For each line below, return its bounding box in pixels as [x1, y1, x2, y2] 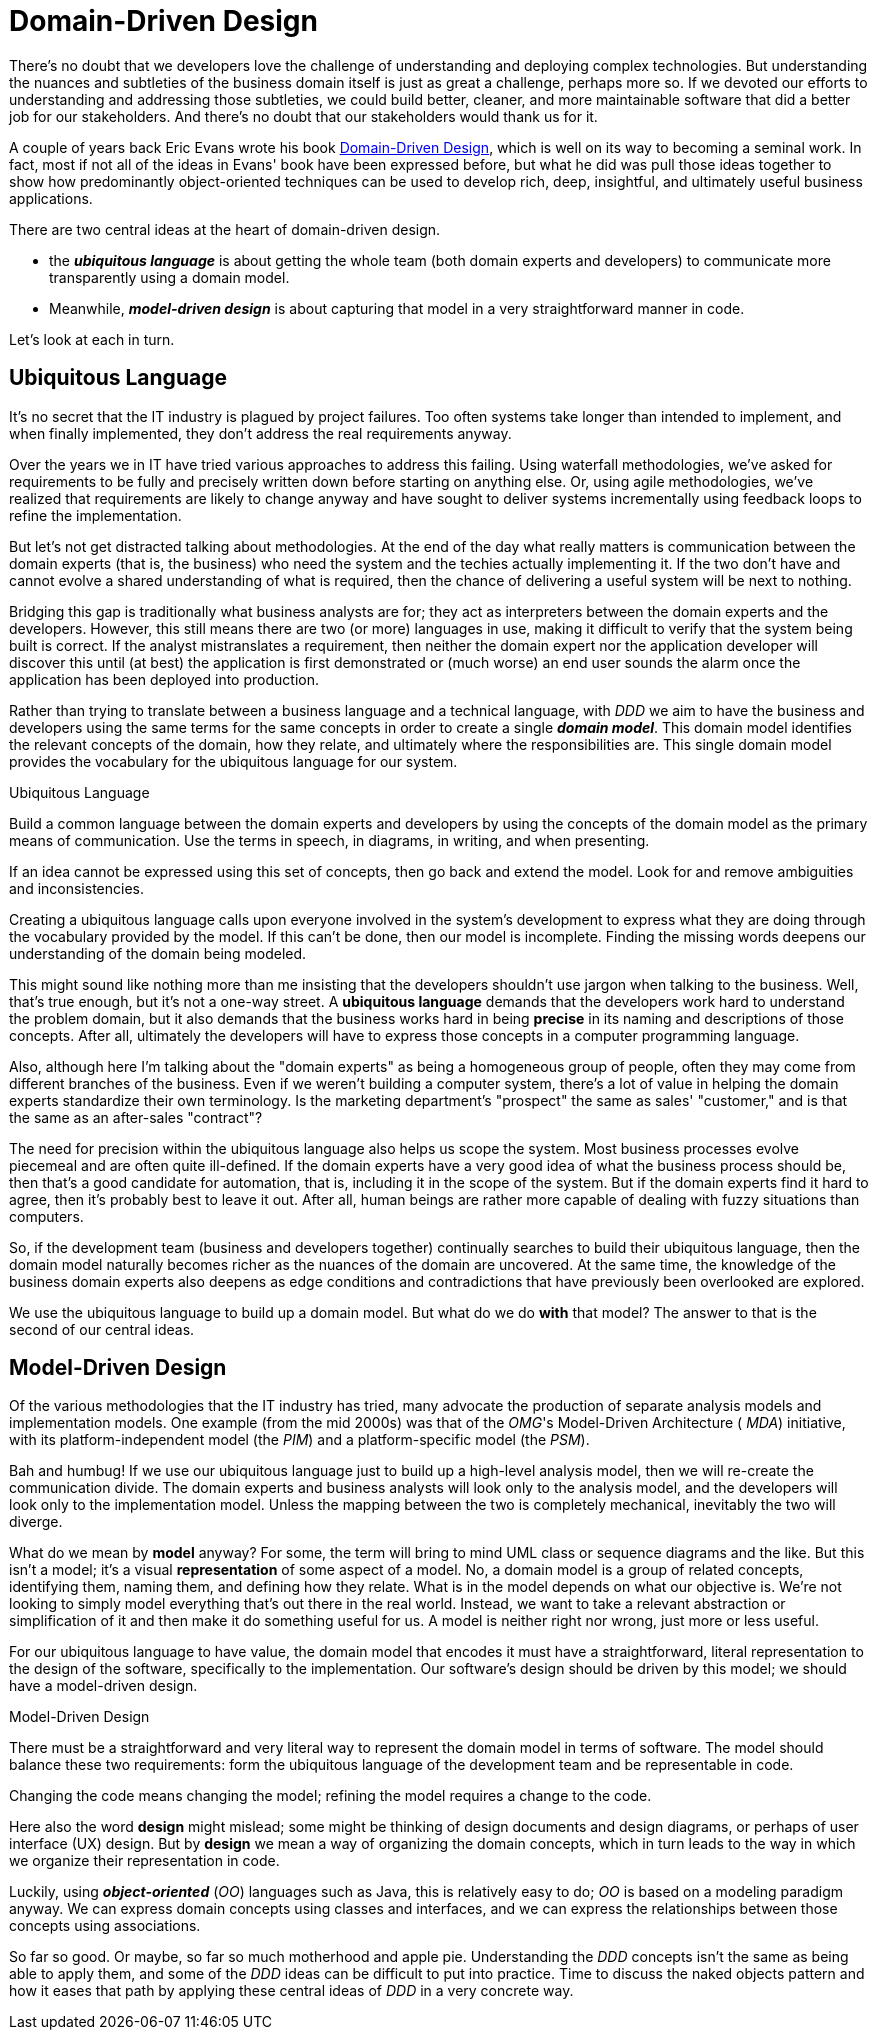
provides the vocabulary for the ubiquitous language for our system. [9, 752, 458, 770]
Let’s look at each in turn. [9, 330, 175, 348]
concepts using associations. [9, 1917, 201, 1935]
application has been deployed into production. [9, 670, 319, 688]
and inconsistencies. [9, 879, 144, 897]
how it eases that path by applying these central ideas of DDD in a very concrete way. [9, 1982, 574, 2000]
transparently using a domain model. [49, 268, 290, 286]
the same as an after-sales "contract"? [9, 1108, 263, 1126]
